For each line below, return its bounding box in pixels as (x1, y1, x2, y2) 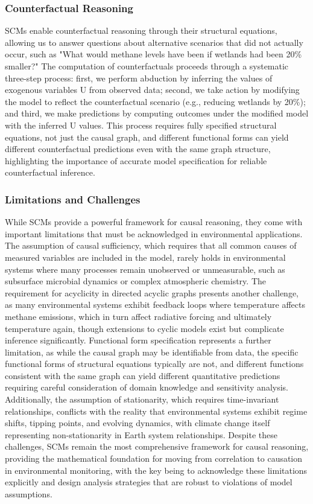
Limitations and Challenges (5, 191, 141, 206)
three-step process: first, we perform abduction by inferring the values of (5, 71, 273, 84)
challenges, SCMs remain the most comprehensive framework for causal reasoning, (5, 440, 309, 453)
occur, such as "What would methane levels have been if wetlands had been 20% (5, 48, 302, 60)
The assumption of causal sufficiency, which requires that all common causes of (5, 239, 297, 252)
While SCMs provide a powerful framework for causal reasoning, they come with (5, 215, 303, 228)
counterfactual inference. (5, 166, 95, 179)
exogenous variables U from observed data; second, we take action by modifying (5, 83, 300, 96)
